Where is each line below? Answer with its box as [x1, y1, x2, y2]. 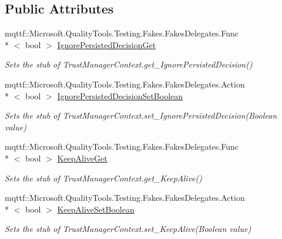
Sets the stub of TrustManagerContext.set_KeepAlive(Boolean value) [5, 223, 251, 235]
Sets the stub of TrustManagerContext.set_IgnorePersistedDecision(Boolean [5, 109, 277, 122]
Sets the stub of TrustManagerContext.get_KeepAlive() [5, 171, 202, 184]
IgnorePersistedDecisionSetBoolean [57, 89, 183, 102]
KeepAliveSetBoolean [57, 203, 135, 215]
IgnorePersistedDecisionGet [57, 38, 156, 51]
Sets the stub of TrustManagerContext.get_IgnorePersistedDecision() [5, 58, 253, 70]
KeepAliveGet [57, 152, 108, 164]
